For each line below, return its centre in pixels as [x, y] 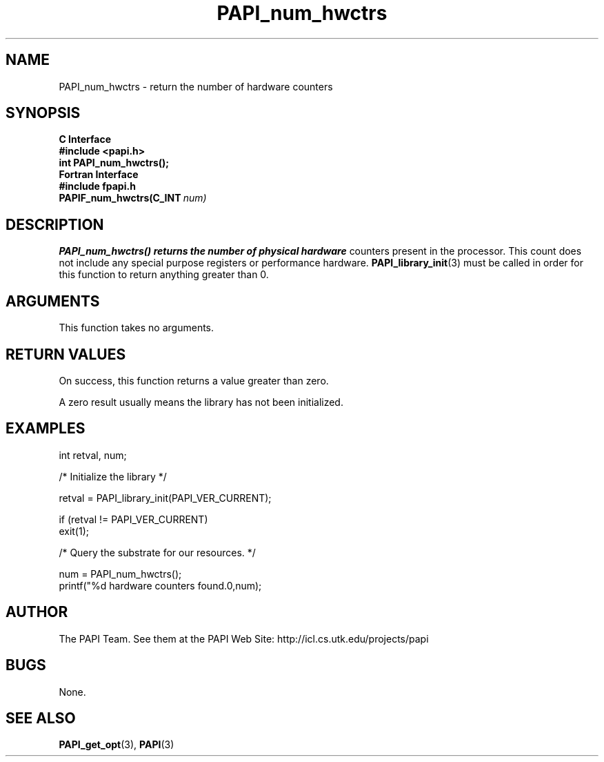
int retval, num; [93, 455]
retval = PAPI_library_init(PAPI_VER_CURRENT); [165, 498]
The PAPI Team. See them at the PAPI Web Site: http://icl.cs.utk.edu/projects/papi [244, 638]
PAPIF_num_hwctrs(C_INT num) [133, 198]
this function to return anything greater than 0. [164, 275]
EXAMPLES [46, 429]
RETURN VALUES [66, 354]
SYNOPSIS [43, 113]
